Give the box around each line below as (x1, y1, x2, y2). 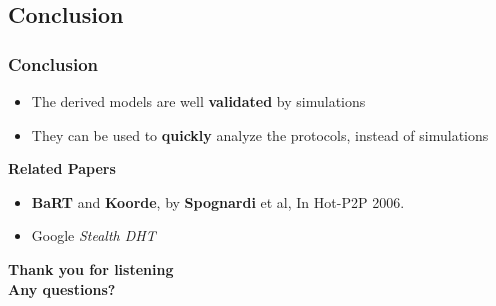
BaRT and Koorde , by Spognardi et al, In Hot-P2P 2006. (31, 191, 405, 212)
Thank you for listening (8, 258, 174, 279)
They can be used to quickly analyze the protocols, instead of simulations (31, 124, 489, 145)
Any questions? (8, 278, 116, 299)
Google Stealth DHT (31, 225, 156, 246)
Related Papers (8, 158, 116, 179)
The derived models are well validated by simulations (31, 91, 366, 111)
